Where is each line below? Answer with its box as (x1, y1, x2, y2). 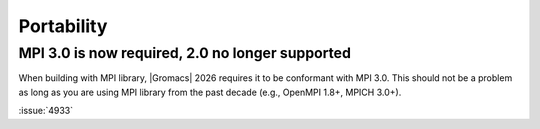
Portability (18, 15, 108, 37)
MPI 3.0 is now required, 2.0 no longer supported (18, 44, 352, 62)
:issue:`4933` (18, 105, 74, 117)
